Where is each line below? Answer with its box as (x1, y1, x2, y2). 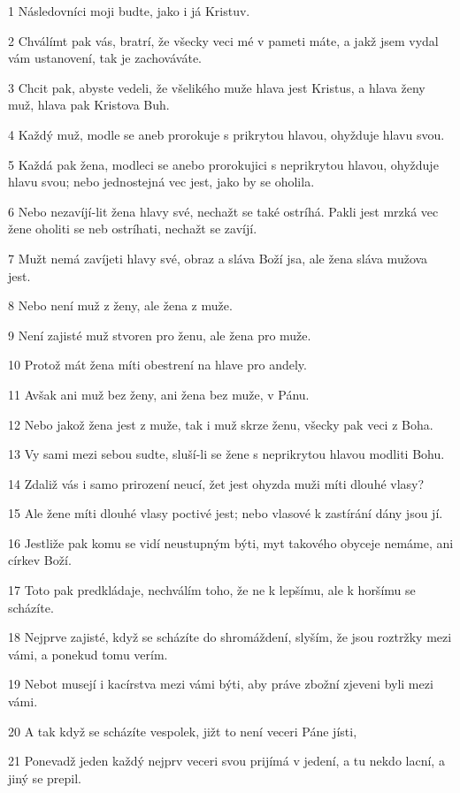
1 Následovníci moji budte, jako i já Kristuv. (8, 2, 250, 19)
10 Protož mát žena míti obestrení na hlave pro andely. (8, 355, 307, 374)
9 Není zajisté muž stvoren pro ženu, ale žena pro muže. (8, 325, 311, 344)
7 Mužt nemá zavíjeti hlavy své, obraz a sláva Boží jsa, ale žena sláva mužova (8, 248, 428, 267)
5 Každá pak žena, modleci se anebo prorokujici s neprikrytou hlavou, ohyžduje (8, 155, 439, 173)
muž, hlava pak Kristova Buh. (8, 95, 170, 114)
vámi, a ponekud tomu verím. (8, 644, 168, 663)
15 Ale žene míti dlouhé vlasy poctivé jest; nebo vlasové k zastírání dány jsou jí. (8, 504, 443, 522)
